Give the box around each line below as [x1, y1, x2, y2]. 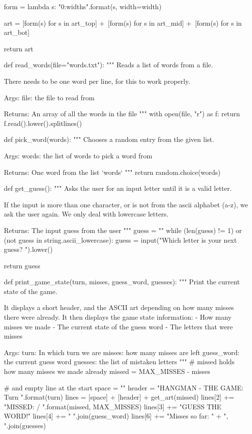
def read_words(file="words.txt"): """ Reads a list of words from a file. [4, 60, 213, 70]
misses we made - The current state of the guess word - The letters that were [4, 321, 233, 331]
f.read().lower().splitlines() [4, 118, 82, 128]
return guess [4, 260, 40, 270]
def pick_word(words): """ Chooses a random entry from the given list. [4, 134, 214, 144]
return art [4, 43, 33, 53]
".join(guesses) [4, 420, 46, 430]
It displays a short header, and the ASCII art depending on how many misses [4, 302, 234, 312]
